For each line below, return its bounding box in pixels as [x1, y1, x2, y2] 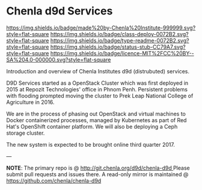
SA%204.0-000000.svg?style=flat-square [6, 56, 111, 63]
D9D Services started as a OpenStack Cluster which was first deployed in [6, 79, 189, 87]
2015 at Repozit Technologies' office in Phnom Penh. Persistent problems [6, 85, 188, 93]
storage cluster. [6, 129, 45, 136]
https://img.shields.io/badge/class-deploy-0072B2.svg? [50, 30, 189, 37]
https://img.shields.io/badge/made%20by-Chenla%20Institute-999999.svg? [6, 24, 196, 31]
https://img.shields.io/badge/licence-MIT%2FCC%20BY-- [50, 49, 194, 57]
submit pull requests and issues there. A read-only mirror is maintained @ [6, 170, 189, 178]
